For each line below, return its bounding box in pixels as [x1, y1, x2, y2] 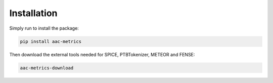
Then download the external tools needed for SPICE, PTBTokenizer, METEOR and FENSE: [9, 51, 195, 57]
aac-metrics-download [20, 65, 74, 70]
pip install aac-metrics [20, 38, 82, 44]
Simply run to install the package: [9, 25, 79, 31]
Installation [9, 8, 58, 19]
